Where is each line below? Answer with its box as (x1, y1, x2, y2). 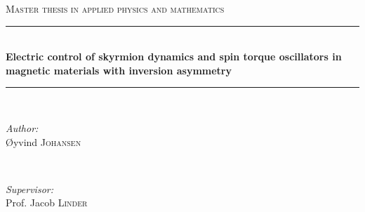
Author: (6, 120, 39, 135)
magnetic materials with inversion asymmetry (6, 62, 232, 77)
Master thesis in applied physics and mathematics (6, 1, 225, 15)
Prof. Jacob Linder (6, 195, 88, 210)
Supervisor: (6, 181, 53, 196)
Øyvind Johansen (6, 134, 81, 149)
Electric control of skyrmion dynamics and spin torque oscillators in (6, 49, 342, 64)
